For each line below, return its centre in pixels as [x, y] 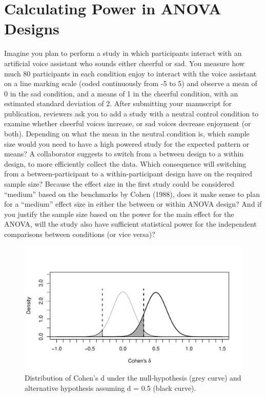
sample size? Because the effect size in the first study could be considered [119, 184]
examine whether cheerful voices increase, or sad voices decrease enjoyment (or [128, 123]
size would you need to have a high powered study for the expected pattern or [127, 143]
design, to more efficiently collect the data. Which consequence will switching [125, 163]
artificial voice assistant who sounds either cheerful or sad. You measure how [124, 63]
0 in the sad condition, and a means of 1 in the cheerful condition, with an [121, 93]
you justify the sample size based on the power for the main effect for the [119, 214]
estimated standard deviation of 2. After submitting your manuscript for [118, 103]
